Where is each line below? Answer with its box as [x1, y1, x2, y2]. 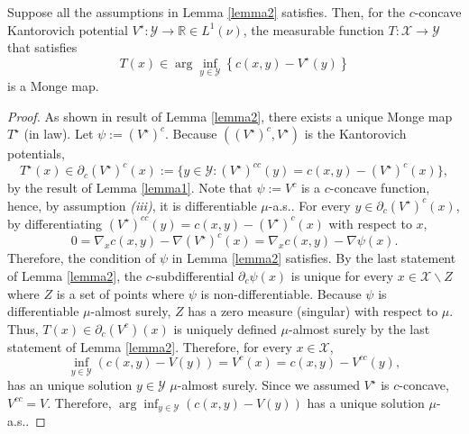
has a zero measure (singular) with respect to [188, 302, 438, 321]
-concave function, [329, 178, 430, 197]
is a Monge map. [7, 77, 99, 95]
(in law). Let [23, 124, 94, 143]
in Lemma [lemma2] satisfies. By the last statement [171, 249, 456, 267]
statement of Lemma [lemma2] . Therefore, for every [7, 337, 292, 356]
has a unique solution [307, 393, 425, 411]
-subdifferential [151, 266, 234, 285]
